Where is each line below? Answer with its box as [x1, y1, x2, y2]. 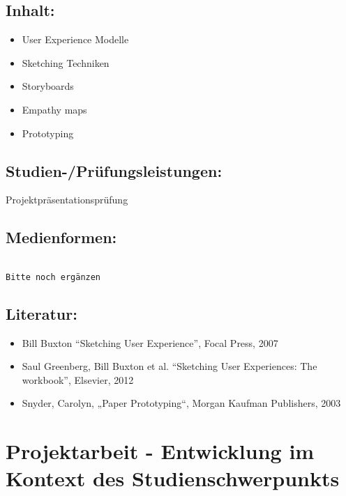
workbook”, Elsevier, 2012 [22, 372, 134, 387]
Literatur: [6, 302, 77, 324]
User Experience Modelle [22, 32, 129, 47]
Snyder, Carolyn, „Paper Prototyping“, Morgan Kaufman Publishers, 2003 [22, 396, 341, 410]
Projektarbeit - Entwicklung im [6, 437, 315, 465]
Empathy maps [22, 102, 87, 116]
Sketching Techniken [22, 55, 110, 70]
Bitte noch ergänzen [6, 272, 101, 282]
